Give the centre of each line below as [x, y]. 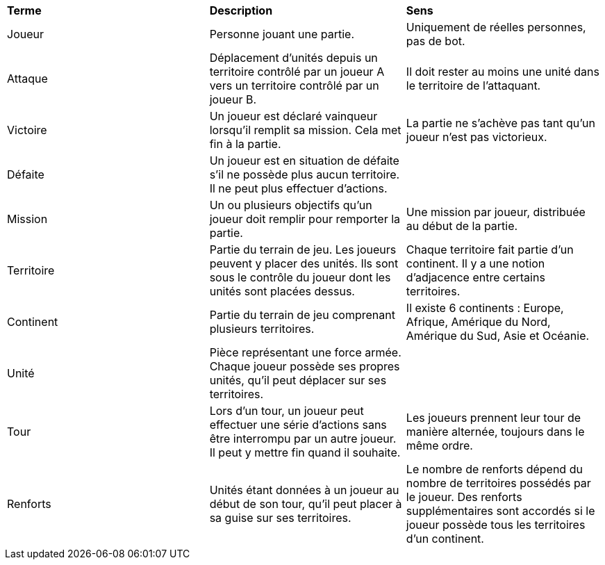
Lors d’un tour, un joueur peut [287, 411]
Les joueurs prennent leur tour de [494, 418]
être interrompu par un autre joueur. [303, 439]
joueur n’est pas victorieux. [476, 137]
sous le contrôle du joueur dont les [300, 277]
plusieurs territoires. [262, 329]
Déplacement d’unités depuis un [293, 58]
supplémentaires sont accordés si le [500, 511]
